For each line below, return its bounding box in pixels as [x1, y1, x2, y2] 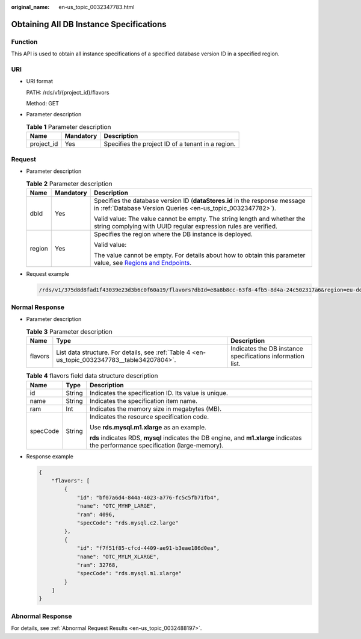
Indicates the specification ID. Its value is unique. [89, 388, 229, 397]
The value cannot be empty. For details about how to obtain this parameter [93, 251, 306, 259]
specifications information [230, 352, 305, 361]
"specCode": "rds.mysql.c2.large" [76, 519, 179, 526]
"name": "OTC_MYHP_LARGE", [76, 503, 156, 510]
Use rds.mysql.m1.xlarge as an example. [89, 423, 207, 431]
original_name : [11, 4, 50, 10]
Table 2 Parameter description [26, 179, 113, 188]
